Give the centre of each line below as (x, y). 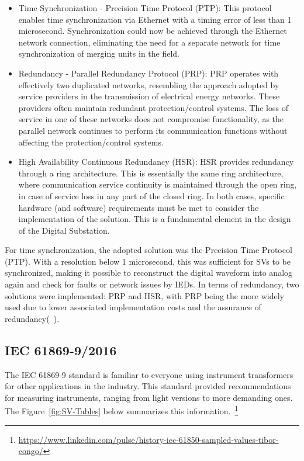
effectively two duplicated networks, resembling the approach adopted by (149, 84)
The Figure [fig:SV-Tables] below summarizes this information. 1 (122, 410)
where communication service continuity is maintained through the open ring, (158, 184)
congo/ (31, 451)
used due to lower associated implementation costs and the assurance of (133, 307)
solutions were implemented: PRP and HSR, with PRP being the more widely (144, 295)
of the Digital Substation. (64, 230)
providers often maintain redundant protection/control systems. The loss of (153, 107)
